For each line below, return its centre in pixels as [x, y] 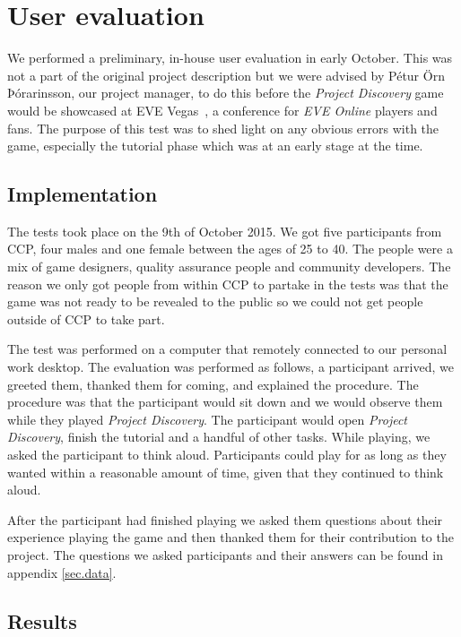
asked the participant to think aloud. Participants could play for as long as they [227, 455]
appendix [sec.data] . [62, 572]
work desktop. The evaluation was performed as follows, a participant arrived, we [230, 367]
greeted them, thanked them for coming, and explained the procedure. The [213, 384]
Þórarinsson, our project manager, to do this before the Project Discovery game [226, 93]
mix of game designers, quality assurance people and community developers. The [229, 267]
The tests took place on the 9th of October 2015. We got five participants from [225, 231]
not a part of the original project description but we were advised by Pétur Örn [226, 75]
